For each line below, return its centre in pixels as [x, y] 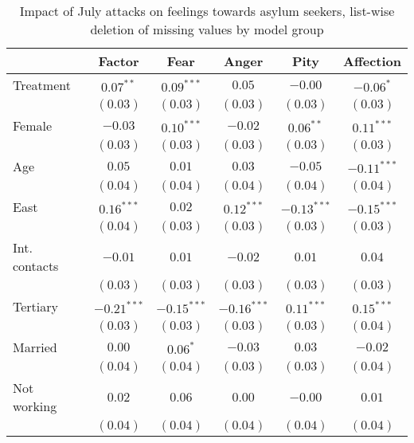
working [35, 406]
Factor [119, 61]
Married [35, 347]
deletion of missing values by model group [207, 29]
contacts [36, 266]
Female [33, 125]
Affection [372, 61]
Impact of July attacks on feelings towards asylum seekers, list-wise [207, 11]
